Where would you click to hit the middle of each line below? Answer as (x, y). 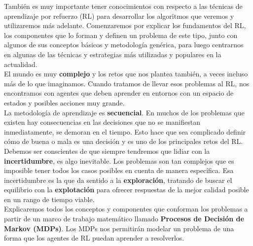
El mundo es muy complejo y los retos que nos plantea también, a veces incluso (126, 74)
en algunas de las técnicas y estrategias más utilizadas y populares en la (113, 54)
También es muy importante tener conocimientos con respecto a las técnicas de (123, 6)
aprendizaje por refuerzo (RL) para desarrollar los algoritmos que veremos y (119, 16)
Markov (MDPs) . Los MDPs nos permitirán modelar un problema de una (119, 228)
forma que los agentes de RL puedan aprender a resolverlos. (94, 238)
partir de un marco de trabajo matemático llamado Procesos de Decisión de (124, 219)
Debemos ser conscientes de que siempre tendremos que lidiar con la (107, 151)
